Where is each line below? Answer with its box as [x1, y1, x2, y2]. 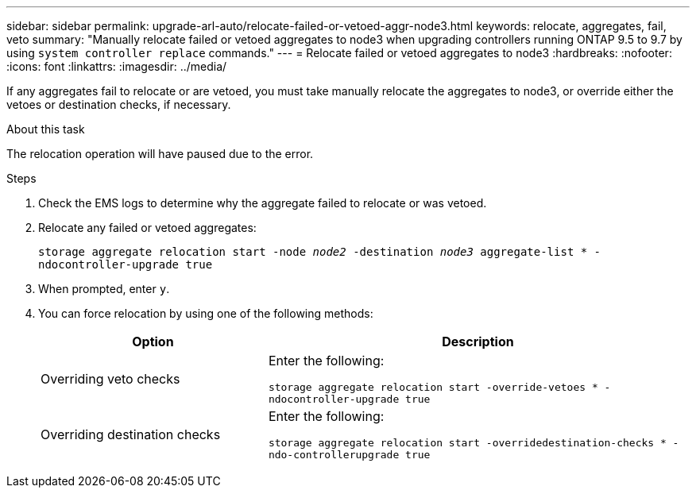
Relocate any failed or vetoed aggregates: [38, 221, 257, 234]
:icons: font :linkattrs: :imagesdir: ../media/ [6, 60, 227, 73]
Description [442, 334, 514, 349]
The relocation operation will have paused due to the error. [6, 147, 314, 160]
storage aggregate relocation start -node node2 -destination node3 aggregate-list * [38, 245, 588, 258]
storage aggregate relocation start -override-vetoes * [268, 381, 598, 393]
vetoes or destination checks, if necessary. [6, 98, 231, 111]
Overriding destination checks [41, 426, 221, 442]
